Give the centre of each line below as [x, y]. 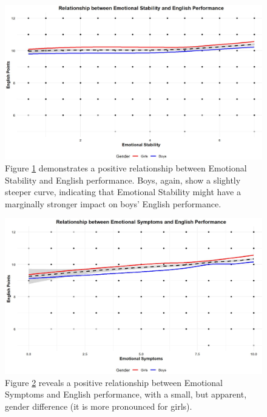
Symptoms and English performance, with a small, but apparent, [126, 394]
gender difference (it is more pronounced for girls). [99, 406]
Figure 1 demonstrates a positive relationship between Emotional [126, 168]
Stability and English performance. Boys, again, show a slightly [123, 180]
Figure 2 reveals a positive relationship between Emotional [114, 382]
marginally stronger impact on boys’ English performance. [113, 203]
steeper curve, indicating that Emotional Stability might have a [123, 192]
